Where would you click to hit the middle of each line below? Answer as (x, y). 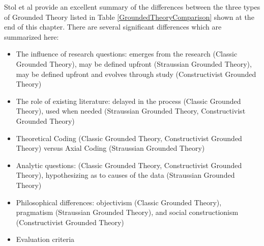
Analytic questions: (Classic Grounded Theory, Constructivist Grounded (129, 165)
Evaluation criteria (45, 239)
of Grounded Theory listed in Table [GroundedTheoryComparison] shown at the (129, 17)
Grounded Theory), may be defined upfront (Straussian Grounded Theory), (134, 63)
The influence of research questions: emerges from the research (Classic (127, 54)
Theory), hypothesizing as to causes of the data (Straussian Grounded (125, 175)
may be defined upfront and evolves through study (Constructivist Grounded (136, 74)
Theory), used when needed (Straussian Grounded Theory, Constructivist (131, 111)
